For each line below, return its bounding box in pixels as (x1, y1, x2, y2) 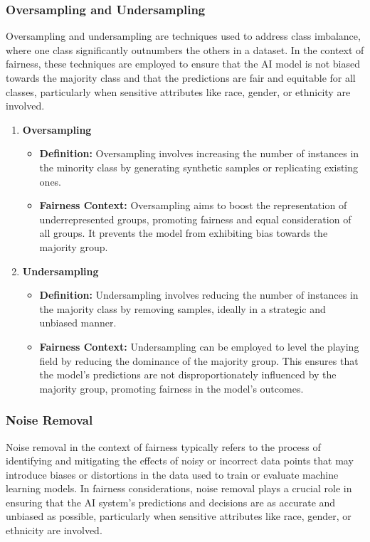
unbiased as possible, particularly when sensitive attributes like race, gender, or (6, 509, 351, 524)
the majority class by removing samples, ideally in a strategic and (39, 301, 326, 316)
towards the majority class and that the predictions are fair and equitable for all (6, 70, 356, 85)
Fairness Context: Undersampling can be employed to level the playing (39, 339, 359, 354)
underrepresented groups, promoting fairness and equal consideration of (39, 211, 351, 226)
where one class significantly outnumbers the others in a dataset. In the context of (6, 42, 364, 57)
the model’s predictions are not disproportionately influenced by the (39, 367, 337, 382)
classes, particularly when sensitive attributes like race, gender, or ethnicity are (6, 84, 351, 99)
